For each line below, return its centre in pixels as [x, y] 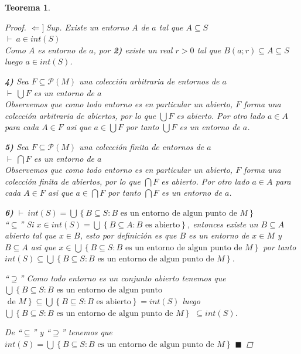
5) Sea [17, 146]
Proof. [16, 27]
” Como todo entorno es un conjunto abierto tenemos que [123, 278]
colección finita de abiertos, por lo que [73, 181]
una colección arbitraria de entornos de [149, 81]
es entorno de [62, 50]
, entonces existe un [223, 224]
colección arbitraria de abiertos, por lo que [81, 115]
